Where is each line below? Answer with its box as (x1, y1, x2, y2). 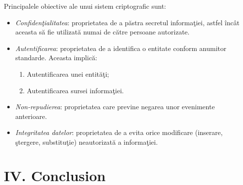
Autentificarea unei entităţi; (27, 68, 109, 79)
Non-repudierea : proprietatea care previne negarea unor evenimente (15, 101, 215, 112)
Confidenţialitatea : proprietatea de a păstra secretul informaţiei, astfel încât (15, 17, 240, 27)
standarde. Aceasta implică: (15, 52, 97, 63)
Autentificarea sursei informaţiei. (27, 85, 124, 95)
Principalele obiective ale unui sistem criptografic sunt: (4, 1, 166, 11)
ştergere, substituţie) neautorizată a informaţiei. (15, 136, 158, 147)
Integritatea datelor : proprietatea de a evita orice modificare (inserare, (15, 127, 223, 137)
